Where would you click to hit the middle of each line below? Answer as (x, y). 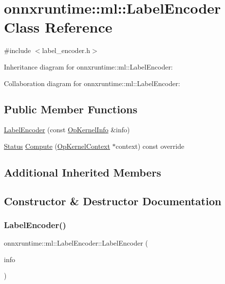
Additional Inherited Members (83, 172)
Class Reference (58, 27)
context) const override (150, 146)
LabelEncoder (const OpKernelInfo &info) (67, 130)
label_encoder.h (66, 50)
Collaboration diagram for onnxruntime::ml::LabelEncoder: (92, 83)
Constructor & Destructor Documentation (113, 201)
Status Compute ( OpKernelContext (57, 146)
